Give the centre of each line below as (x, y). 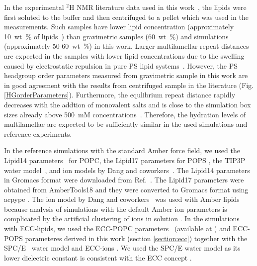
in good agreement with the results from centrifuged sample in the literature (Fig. (129, 85)
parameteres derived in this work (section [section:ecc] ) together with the (136, 238)
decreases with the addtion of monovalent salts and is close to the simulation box (128, 104)
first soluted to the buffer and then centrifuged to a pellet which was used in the (126, 17)
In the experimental (34, 7)
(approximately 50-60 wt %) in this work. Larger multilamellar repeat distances (127, 46)
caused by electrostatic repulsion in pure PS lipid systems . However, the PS (121, 65)
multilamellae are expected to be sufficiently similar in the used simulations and (126, 124)
